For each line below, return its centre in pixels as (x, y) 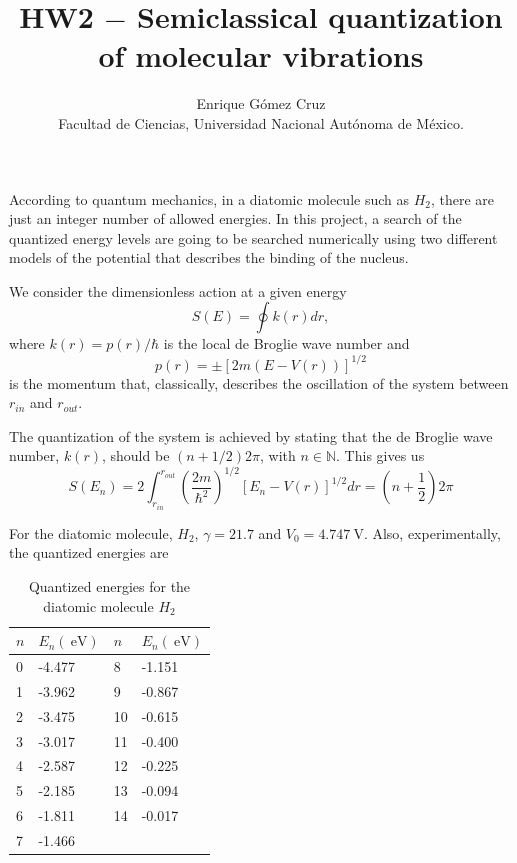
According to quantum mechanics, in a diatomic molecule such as (209, 198)
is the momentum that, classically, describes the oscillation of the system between (259, 382)
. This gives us (380, 455)
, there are (463, 198)
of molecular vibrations (261, 55)
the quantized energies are (89, 552)
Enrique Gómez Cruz (261, 103)
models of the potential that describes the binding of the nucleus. (209, 257)
